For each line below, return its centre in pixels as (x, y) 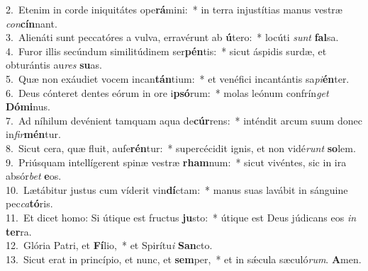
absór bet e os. (34, 176)
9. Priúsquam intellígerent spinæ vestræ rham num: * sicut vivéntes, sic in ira (176, 162)
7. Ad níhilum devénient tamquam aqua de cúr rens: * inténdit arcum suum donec (184, 120)
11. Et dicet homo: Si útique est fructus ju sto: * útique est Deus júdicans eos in (181, 217)
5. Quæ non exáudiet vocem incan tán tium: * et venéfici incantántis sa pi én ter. (178, 78)
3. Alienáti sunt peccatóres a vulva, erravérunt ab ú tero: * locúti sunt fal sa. (172, 37)
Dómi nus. (28, 106)
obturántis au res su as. (54, 65)
